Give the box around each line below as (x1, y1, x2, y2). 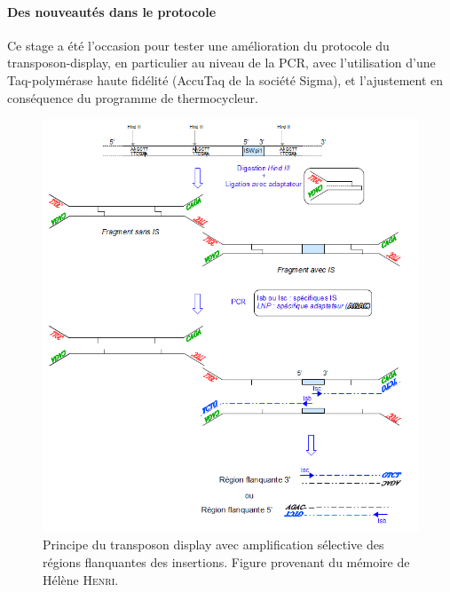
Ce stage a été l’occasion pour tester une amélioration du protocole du (7, 36, 390, 54)
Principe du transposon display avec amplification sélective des (43, 535, 384, 554)
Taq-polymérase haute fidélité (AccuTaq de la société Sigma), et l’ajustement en (7, 70, 444, 89)
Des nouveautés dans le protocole (7, 2, 217, 20)
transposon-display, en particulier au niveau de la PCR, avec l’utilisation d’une (7, 53, 436, 72)
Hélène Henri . (43, 570, 119, 588)
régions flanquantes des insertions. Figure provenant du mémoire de (43, 552, 410, 571)
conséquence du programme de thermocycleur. (7, 88, 258, 107)
